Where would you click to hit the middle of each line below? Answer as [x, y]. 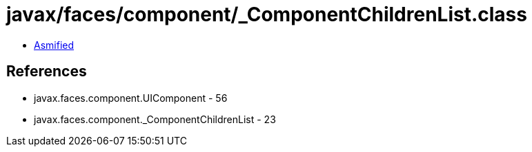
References [47, 72]
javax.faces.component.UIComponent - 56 [131, 98]
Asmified [54, 45]
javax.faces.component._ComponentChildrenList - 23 [155, 119]
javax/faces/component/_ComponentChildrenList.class [267, 14]
